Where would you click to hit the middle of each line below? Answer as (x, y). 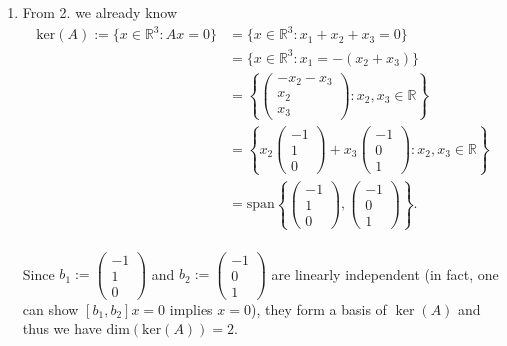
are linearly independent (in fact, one (385, 273)
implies (191, 308)
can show (50, 308)
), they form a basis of (318, 308)
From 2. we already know (100, 12)
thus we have (62, 328)
